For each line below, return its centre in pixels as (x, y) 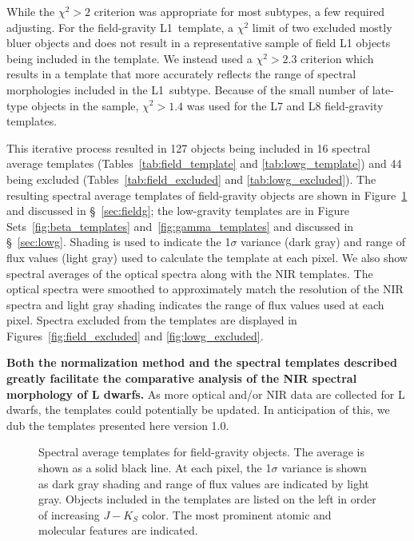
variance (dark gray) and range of (323, 242)
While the (31, 11)
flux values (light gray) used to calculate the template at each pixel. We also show (207, 257)
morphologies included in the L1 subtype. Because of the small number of (188, 89)
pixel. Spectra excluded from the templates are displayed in (152, 320)
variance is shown (324, 468)
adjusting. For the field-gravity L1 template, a (120, 27)
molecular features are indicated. (118, 530)
